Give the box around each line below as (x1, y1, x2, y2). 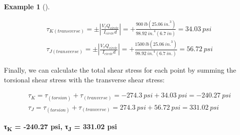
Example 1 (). (4, 1, 50, 11)
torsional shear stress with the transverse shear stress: (4, 74, 165, 84)
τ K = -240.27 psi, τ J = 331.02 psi (4, 121, 117, 133)
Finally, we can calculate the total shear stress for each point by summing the (4, 65, 236, 75)
